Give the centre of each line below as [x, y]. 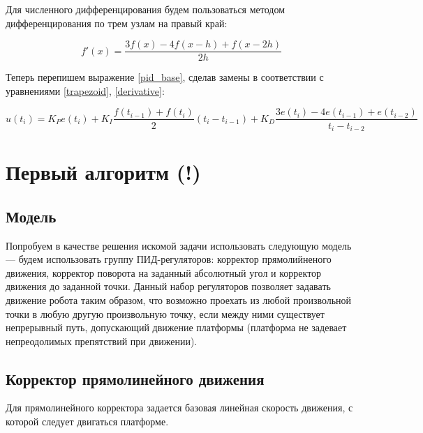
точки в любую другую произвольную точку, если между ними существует [165, 313]
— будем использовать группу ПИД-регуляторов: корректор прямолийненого [169, 259]
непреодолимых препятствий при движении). [102, 341]
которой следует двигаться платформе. [87, 421]
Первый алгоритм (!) [103, 172]
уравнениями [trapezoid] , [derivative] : [85, 90]
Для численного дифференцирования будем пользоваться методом [146, 9]
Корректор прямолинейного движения [135, 378]
